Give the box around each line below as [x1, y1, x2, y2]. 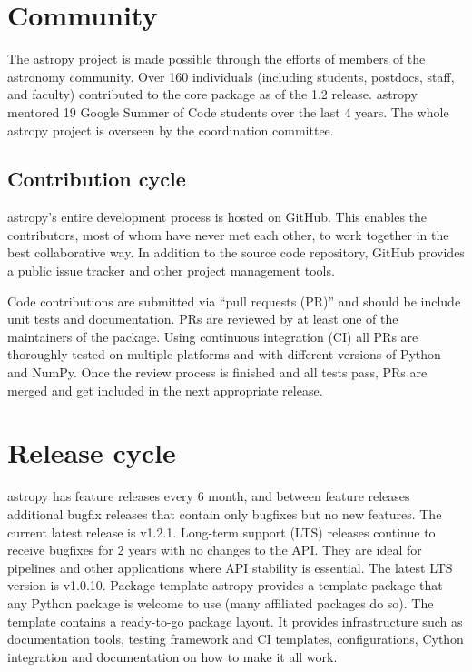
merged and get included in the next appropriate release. [7, 380, 323, 399]
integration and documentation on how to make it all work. [7, 647, 338, 666]
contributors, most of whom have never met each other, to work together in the [7, 225, 449, 244]
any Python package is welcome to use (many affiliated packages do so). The [7, 593, 434, 612]
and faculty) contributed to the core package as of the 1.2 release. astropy [7, 85, 418, 104]
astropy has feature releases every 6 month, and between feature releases [7, 486, 410, 506]
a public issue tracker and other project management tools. [7, 261, 335, 280]
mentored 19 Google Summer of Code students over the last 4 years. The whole [7, 102, 449, 121]
